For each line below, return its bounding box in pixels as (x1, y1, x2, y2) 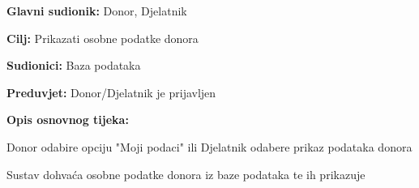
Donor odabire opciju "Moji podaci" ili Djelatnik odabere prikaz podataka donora (6, 138, 413, 155)
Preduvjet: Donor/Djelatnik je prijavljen (6, 83, 216, 100)
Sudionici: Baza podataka (6, 57, 141, 74)
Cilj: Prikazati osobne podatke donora (6, 29, 199, 46)
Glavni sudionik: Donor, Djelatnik (6, 2, 187, 19)
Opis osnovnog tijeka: (6, 111, 129, 128)
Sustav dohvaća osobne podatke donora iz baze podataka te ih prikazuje (6, 165, 366, 182)
